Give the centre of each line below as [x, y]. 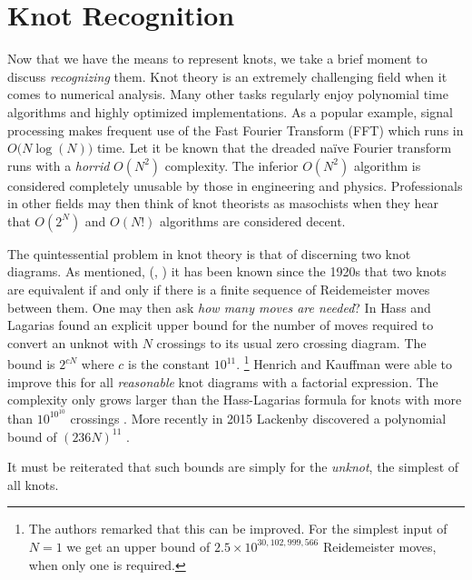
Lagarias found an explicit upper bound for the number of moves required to [221, 325]
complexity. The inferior [231, 165]
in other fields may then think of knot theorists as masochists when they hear [223, 203]
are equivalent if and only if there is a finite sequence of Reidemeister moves [219, 290]
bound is [31, 364]
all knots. [33, 484]
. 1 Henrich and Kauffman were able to [344, 363]
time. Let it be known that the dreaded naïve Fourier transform [274, 148]
